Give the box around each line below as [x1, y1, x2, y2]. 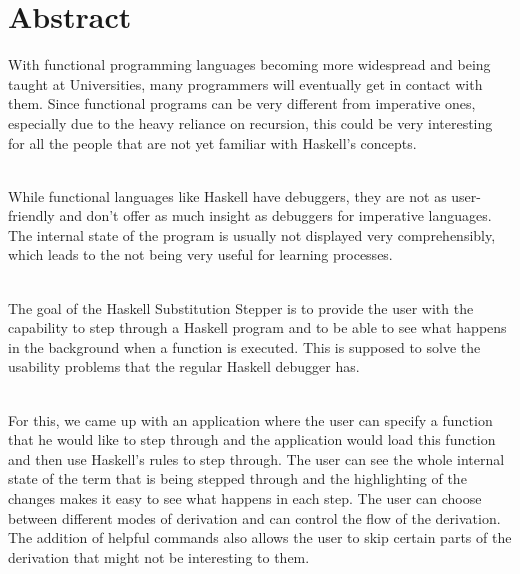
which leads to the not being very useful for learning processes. [8, 244, 393, 265]
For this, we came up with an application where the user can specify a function [8, 409, 493, 430]
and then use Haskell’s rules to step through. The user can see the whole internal [8, 448, 505, 469]
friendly [8, 205, 55, 226]
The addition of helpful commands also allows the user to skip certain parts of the [8, 527, 512, 548]
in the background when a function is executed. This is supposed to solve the [8, 336, 481, 357]
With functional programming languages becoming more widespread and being [8, 54, 491, 75]
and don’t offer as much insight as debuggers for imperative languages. [59, 205, 492, 226]
